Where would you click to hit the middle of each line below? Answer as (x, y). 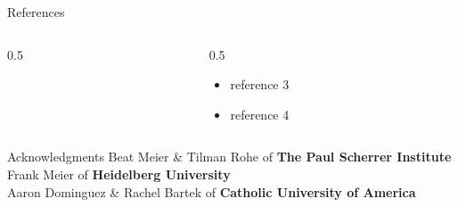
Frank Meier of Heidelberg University (119, 174)
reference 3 (260, 84)
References (36, 12)
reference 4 (260, 114)
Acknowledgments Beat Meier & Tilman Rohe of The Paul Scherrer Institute (229, 157)
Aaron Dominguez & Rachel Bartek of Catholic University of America (212, 191)
